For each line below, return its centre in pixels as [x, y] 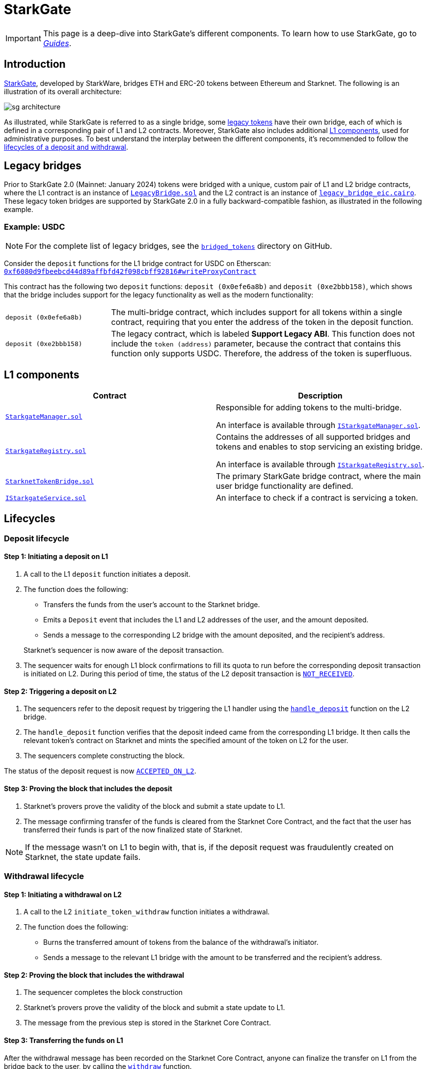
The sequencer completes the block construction [103, 992]
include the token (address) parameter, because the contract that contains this [256, 344]
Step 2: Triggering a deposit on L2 [60, 691]
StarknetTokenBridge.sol [50, 481]
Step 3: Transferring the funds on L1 [64, 1040]
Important [23, 38]
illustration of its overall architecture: [63, 91]
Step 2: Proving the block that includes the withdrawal [94, 975]
